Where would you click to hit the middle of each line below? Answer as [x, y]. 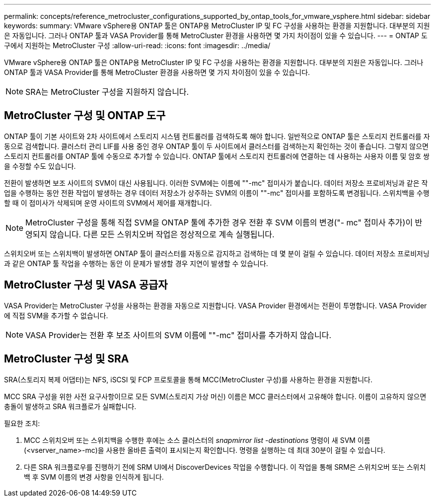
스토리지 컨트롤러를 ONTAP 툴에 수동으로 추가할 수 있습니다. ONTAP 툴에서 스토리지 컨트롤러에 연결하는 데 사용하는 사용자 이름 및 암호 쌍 [217, 156]
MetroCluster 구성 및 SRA [67, 359]
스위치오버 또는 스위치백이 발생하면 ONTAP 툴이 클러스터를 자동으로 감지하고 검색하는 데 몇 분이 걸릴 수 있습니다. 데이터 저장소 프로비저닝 [217, 253]
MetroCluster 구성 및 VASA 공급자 [86, 285]
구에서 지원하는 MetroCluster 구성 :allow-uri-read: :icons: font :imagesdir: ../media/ [137, 45]
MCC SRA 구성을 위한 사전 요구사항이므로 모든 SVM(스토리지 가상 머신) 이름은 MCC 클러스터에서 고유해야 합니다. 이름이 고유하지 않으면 [215, 396]
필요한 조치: [22, 423]
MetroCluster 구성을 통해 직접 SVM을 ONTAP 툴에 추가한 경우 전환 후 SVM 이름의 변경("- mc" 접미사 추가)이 [219, 222]
